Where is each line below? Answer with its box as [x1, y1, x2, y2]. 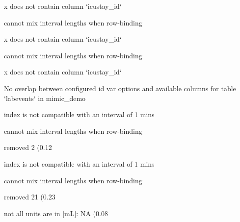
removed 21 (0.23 [4, 192, 55, 202]
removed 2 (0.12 [4, 142, 52, 152]
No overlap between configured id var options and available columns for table [4, 83, 236, 93]
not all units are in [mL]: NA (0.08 [4, 208, 108, 218]
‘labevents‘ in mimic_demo [4, 93, 86, 103]
